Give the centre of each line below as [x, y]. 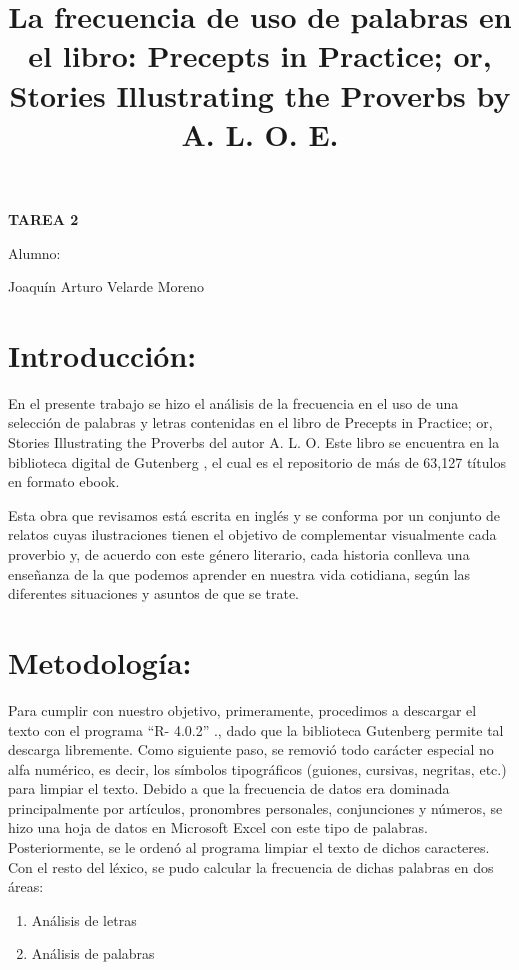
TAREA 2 [43, 218]
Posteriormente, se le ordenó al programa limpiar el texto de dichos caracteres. [249, 847]
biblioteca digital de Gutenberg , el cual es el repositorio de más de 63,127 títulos [257, 461]
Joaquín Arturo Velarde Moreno [106, 286]
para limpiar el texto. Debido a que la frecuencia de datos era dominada [229, 788]
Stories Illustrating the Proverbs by [260, 94]
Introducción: [102, 354]
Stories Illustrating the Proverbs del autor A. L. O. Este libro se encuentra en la [254, 442]
